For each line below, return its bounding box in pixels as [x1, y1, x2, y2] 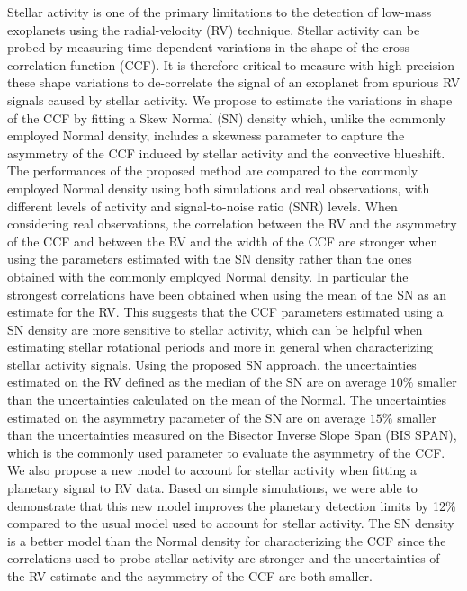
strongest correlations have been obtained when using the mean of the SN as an [7, 284, 447, 303]
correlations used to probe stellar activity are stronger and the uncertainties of [7, 549, 440, 568]
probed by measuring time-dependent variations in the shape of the [7, 38, 379, 57]
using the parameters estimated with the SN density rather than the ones [7, 249, 412, 268]
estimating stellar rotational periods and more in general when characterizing [7, 337, 434, 356]
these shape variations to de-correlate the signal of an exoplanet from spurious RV [7, 73, 461, 92]
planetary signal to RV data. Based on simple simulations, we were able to [7, 479, 418, 497]
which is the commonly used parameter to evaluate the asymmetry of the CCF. [7, 443, 445, 461]
